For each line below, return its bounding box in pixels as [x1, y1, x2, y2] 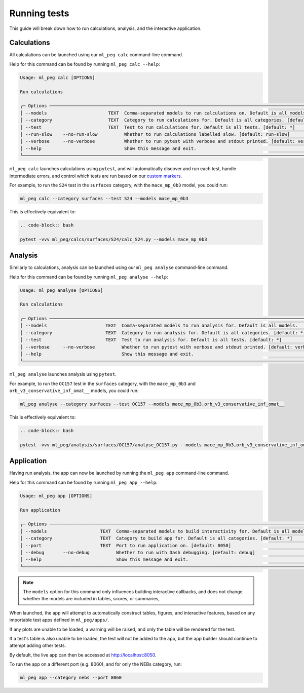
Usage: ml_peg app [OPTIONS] [20, 493, 93, 498]
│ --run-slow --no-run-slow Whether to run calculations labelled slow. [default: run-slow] [20, 131, 290, 137]
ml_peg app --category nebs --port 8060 [20, 675, 122, 681]
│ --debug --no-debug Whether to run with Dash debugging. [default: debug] [20, 550, 255, 555]
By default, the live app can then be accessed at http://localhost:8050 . [9, 651, 157, 658]
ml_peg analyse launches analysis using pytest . [9, 371, 117, 377]
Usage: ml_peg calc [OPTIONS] [20, 74, 95, 81]
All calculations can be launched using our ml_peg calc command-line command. [9, 52, 183, 58]
